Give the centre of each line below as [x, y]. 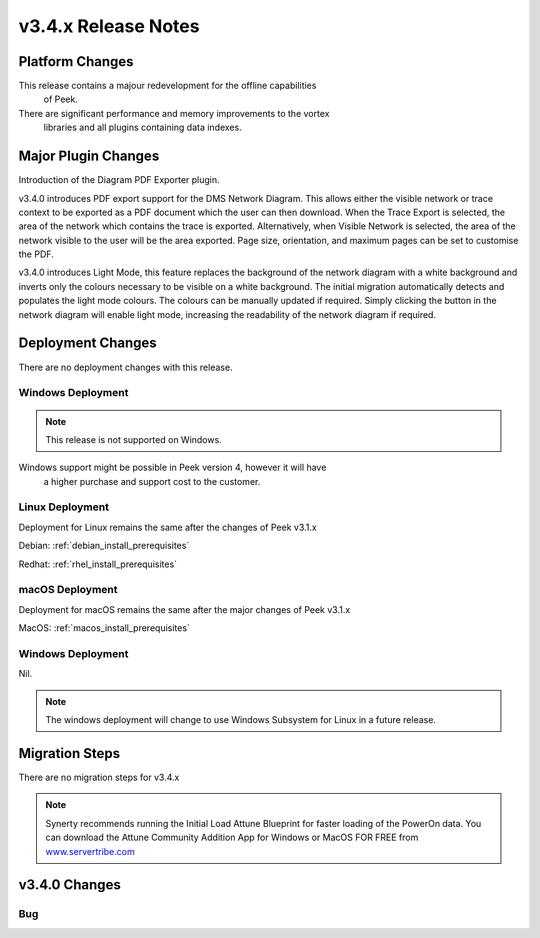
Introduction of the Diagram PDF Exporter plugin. [119, 180]
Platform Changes [76, 61]
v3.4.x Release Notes [109, 26]
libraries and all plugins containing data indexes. [142, 127]
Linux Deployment [64, 507]
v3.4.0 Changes [70, 885]
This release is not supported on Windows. [133, 439]
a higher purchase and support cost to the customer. [152, 481]
